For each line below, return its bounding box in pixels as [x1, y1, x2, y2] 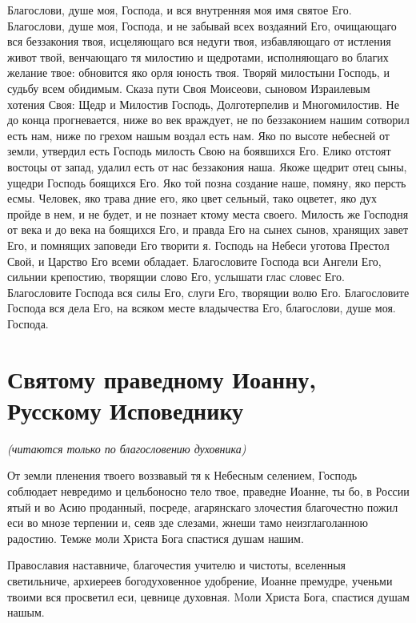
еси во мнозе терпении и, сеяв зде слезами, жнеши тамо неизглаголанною [7, 514, 369, 531]
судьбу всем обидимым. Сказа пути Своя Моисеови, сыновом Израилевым [7, 79, 370, 96]
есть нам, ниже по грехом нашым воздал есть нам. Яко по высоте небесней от [7, 127, 390, 143]
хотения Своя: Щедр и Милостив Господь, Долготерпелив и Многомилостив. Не [7, 95, 399, 112]
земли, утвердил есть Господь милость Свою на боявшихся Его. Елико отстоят [7, 143, 391, 159]
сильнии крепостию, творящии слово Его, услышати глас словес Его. [7, 268, 345, 285]
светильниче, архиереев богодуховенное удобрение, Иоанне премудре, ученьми [7, 572, 393, 589]
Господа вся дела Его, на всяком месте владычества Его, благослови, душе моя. [7, 299, 396, 316]
